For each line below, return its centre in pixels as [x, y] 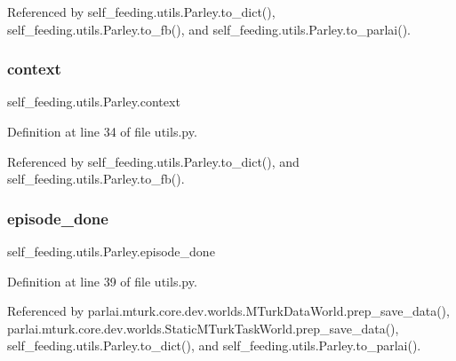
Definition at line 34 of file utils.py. [102, 131]
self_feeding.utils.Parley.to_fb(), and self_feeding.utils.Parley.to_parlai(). [209, 29]
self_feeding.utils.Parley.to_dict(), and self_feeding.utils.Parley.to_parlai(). [214, 345]
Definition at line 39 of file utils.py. [102, 281]
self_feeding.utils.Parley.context [94, 102]
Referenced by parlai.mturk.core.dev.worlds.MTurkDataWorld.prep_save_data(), [228, 311]
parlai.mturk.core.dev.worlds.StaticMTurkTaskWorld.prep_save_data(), [203, 328]
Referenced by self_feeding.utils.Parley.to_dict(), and [153, 161]
